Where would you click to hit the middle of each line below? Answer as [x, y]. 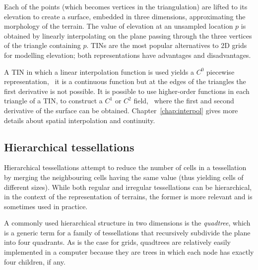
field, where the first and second [184, 101]
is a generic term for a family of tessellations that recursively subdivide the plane [127, 232]
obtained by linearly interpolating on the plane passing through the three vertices [128, 35]
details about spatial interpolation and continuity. [80, 120]
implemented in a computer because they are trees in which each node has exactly [129, 252]
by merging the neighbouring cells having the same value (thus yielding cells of [124, 177]
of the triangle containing [42, 45]
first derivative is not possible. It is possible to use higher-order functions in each [127, 91]
